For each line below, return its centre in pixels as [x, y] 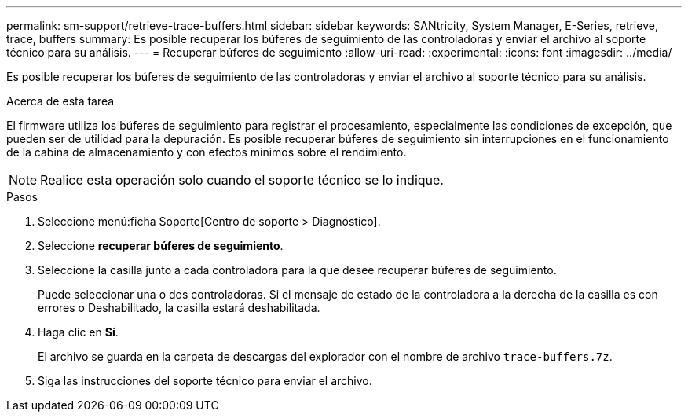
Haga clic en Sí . [78, 332]
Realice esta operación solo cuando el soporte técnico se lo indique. [242, 180]
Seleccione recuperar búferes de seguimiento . [161, 246]
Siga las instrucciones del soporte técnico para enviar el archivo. [205, 381]
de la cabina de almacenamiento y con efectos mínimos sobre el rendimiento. [207, 152]
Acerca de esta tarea [60, 101]
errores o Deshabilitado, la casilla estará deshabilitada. [179, 308]
